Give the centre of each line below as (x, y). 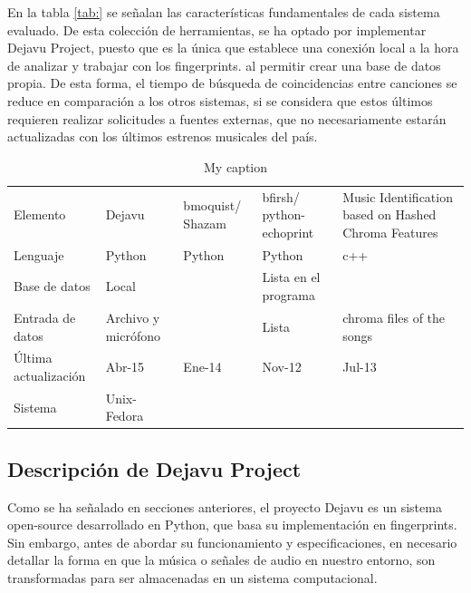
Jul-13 (360, 367)
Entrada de (45, 317)
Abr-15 (125, 367)
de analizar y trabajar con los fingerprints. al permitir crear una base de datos (224, 65)
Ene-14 (202, 367)
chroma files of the (394, 317)
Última (33, 358)
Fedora (125, 416)
